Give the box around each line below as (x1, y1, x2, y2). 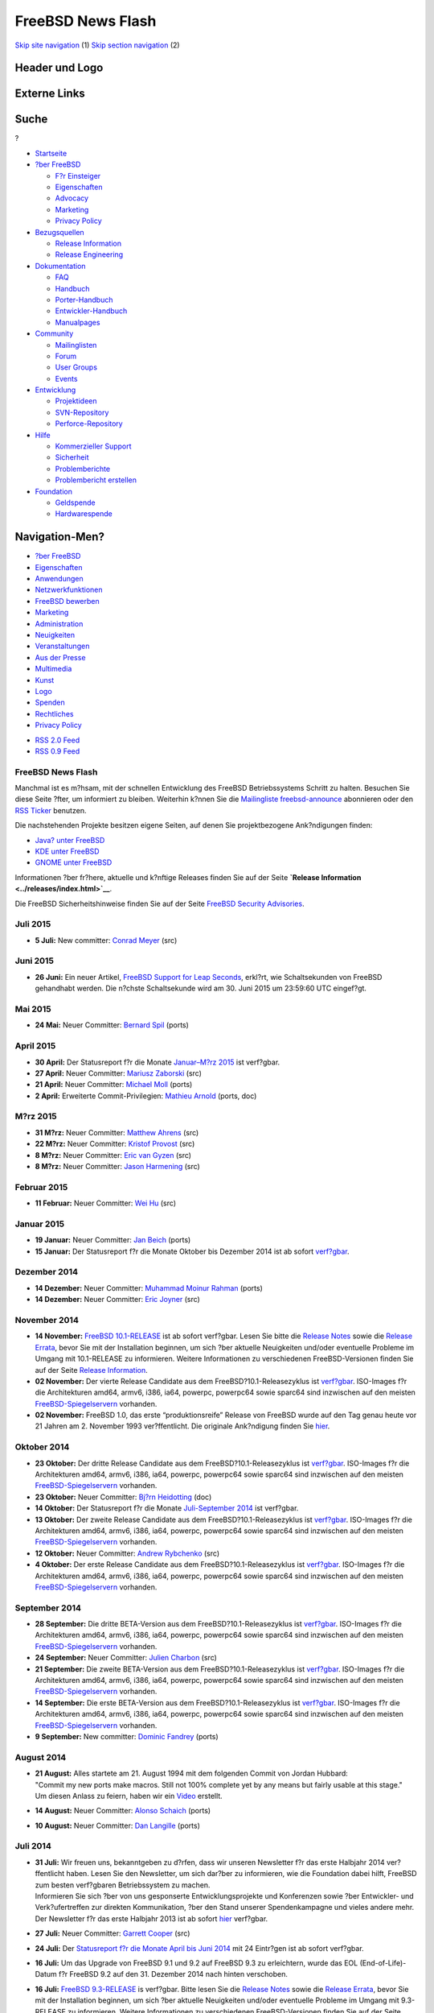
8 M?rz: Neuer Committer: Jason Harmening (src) (35, 1162, 200, 1172)
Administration (35, 618, 84, 628)
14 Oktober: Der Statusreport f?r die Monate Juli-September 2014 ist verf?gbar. (35, 1503, 299, 1513)
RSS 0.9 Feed (35, 746, 80, 756)
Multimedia (35, 664, 72, 674)
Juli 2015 (14, 919, 51, 930)
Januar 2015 (14, 1218, 65, 1230)
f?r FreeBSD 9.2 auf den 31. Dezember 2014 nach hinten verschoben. (59, 1970, 289, 1979)
